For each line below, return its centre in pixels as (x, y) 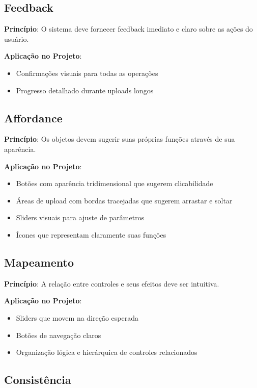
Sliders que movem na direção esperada (77, 317)
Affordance (33, 118)
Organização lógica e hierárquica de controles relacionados (107, 352)
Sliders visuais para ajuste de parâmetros (80, 217)
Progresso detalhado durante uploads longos (85, 90)
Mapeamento (39, 262)
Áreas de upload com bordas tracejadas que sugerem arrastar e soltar (124, 200)
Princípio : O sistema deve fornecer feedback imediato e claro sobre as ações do (128, 29)
